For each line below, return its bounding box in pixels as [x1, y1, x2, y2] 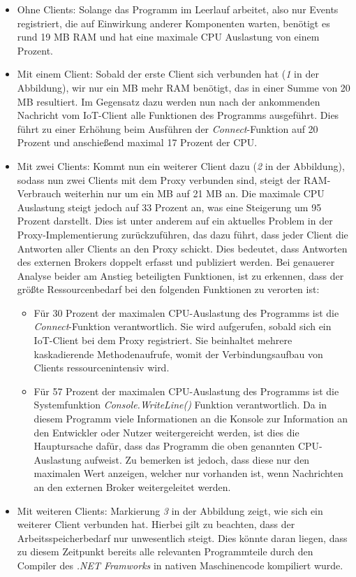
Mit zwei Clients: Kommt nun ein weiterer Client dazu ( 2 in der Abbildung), [17, 158, 345, 173]
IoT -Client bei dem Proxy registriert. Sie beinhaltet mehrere [34, 333, 292, 348]
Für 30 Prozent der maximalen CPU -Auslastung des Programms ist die [34, 305, 339, 320]
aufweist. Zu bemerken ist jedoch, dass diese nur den [84, 452, 310, 466]
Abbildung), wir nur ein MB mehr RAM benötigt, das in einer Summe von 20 [17, 80, 350, 94]
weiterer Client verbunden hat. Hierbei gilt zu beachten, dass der [17, 517, 295, 532]
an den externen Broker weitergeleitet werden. [34, 480, 231, 494]
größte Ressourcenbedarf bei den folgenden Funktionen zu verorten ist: [17, 282, 320, 297]
